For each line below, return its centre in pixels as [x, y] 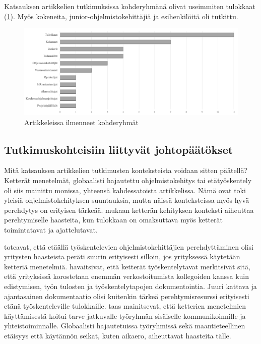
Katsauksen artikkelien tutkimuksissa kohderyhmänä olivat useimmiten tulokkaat [130, 6]
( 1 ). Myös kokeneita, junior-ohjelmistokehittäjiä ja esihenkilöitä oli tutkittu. [121, 16]
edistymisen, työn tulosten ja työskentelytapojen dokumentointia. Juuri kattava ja [130, 286]
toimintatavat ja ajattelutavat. [51, 229]
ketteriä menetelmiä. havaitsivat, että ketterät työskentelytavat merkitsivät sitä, [127, 266]
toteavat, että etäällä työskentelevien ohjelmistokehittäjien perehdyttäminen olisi [129, 246]
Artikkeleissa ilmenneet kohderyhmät [81, 122]
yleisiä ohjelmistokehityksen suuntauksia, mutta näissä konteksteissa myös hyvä [127, 200]
